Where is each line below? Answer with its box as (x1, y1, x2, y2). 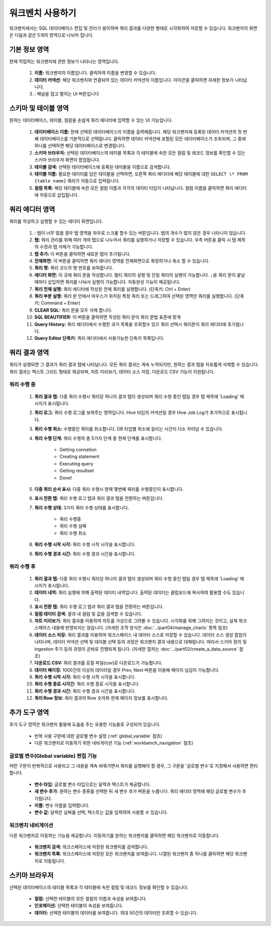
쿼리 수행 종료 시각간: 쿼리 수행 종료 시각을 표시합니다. (34, 681, 140, 687)
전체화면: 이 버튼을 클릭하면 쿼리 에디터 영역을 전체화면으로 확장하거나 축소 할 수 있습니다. (34, 258, 210, 264)
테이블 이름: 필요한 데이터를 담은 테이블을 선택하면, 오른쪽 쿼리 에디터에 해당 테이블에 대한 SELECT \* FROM (34, 171, 248, 177)
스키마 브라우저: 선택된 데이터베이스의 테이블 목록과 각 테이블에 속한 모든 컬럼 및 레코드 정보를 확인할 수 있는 (34, 150, 246, 156)
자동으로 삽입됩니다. (39, 192, 79, 198)
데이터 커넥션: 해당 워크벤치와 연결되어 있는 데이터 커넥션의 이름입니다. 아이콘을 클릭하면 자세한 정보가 (34, 77, 234, 83)
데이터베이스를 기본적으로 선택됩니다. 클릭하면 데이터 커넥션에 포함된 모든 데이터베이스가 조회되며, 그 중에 (39, 136, 246, 142)
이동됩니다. (43, 858, 66, 864)
